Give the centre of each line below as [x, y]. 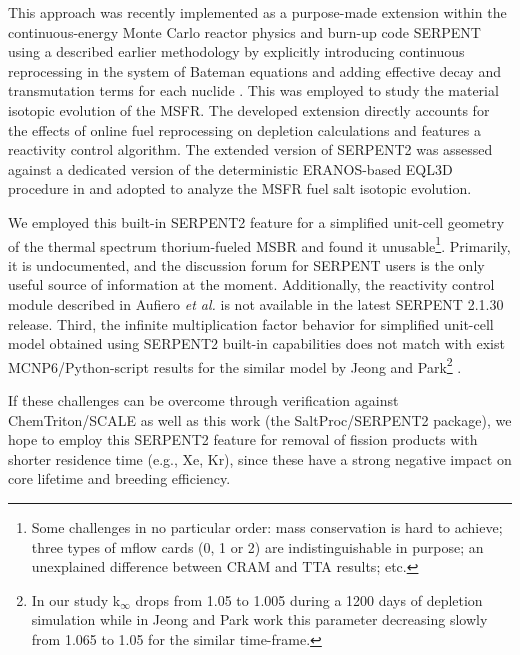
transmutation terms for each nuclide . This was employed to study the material [253, 90]
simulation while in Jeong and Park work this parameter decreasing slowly [259, 619]
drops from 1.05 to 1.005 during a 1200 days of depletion [309, 599]
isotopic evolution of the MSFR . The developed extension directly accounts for [249, 109]
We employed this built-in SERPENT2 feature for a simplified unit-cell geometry [256, 221]
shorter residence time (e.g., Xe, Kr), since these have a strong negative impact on [260, 458]
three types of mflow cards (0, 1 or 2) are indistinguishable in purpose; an [257, 546]
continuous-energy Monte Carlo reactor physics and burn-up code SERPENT [244, 31]
